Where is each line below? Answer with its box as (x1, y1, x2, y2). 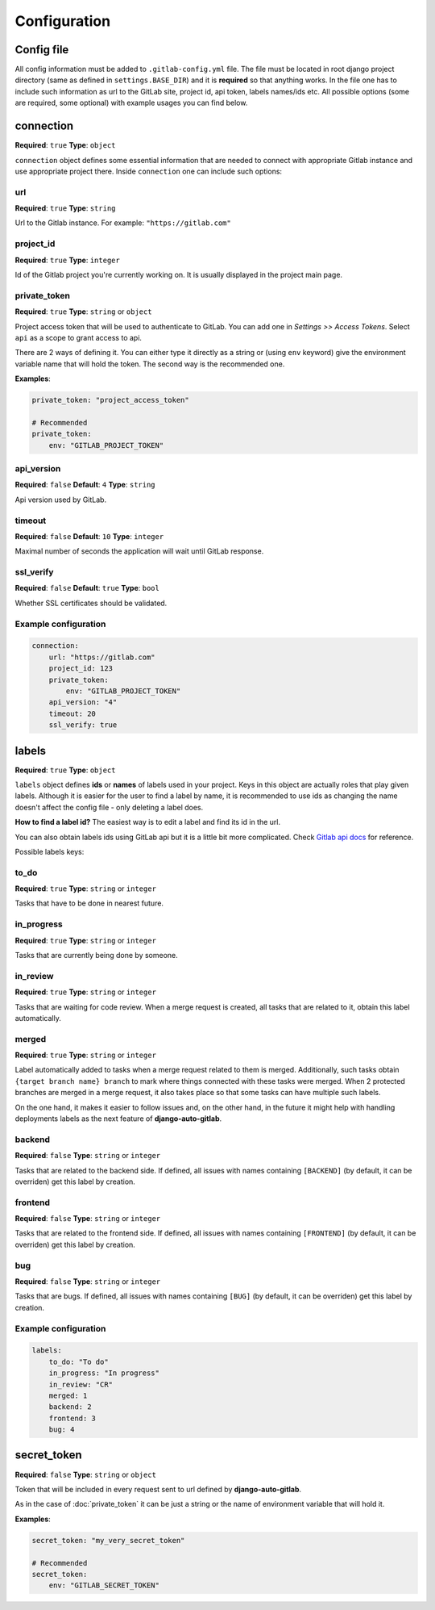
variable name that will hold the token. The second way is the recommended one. (14, 359, 285, 369)
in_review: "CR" (48, 1380, 113, 1389)
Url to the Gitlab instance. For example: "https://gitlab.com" (14, 218, 231, 228)
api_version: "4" (48, 698, 118, 707)
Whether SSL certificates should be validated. (14, 598, 168, 608)
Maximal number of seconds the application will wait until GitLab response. (14, 546, 264, 556)
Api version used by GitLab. (14, 495, 107, 504)
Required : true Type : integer (14, 255, 120, 265)
